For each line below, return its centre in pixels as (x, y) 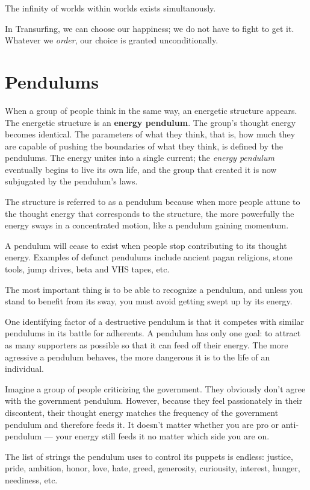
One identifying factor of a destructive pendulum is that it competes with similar (155, 321)
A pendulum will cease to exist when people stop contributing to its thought (146, 245)
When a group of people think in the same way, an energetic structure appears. (151, 110)
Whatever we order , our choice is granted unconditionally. (112, 40)
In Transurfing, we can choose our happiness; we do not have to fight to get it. (150, 28)
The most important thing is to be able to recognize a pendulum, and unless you (154, 289)
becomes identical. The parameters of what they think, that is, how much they (150, 134)
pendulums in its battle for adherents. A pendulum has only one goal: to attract (153, 333)
